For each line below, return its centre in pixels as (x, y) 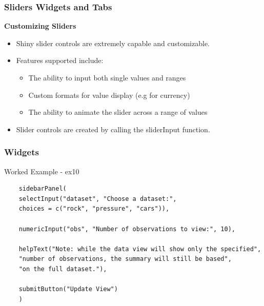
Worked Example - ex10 (42, 171)
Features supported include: (60, 60)
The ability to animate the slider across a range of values (118, 112)
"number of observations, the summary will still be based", (125, 259)
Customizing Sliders (40, 26)
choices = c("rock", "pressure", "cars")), (94, 209)
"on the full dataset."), (63, 269)
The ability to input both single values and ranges (107, 77)
